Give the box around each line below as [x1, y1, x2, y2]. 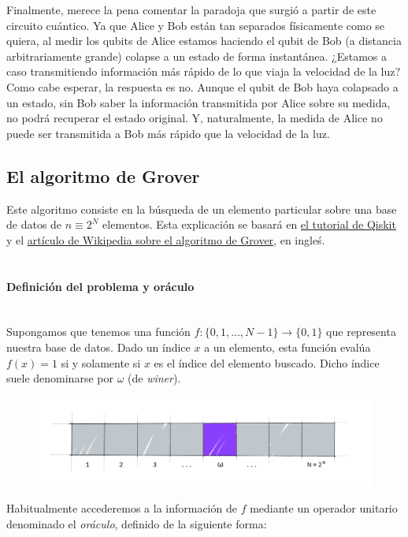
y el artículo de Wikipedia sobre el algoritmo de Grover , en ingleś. [6, 231, 325, 248]
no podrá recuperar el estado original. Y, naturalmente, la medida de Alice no [6, 110, 383, 126]
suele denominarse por [6, 370, 113, 386]
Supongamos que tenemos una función [6, 323, 191, 340]
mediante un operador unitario [250, 500, 398, 516]
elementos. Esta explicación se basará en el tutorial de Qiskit [102, 216, 396, 233]
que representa [326, 323, 396, 340]
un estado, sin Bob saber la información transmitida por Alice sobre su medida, [6, 94, 391, 110]
